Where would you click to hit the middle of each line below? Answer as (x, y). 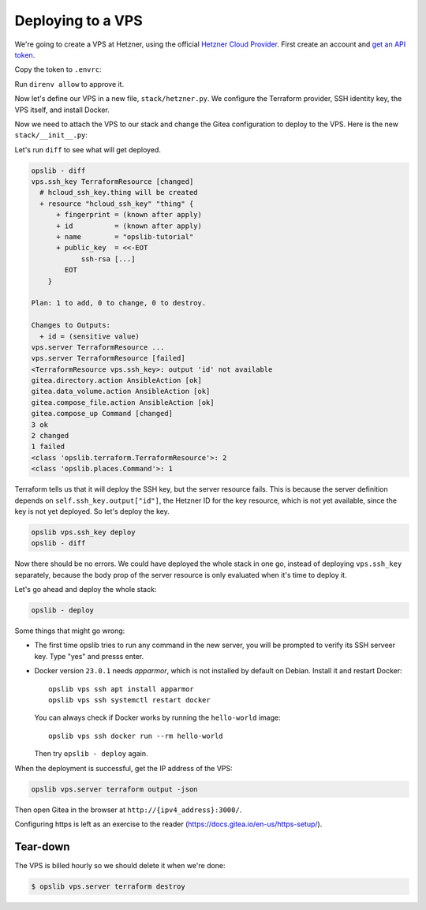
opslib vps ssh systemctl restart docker (129, 700)
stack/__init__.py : (51, 135)
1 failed (48, 447)
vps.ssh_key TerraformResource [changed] (112, 182)
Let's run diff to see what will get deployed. (88, 149)
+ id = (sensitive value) (90, 336)
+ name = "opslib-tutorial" (125, 237)
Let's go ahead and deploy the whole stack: (86, 590)
